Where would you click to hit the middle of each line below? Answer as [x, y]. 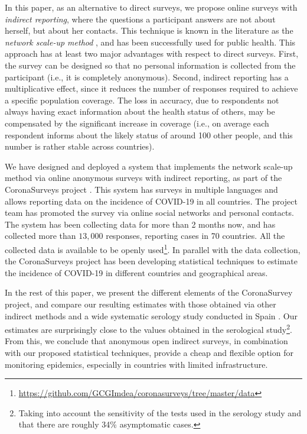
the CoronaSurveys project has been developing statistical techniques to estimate [151, 261]
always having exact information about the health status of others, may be [140, 111]
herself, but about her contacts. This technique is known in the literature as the [149, 30]
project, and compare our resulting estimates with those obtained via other [141, 304]
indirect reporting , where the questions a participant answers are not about [140, 19]
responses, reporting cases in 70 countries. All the [195, 236]
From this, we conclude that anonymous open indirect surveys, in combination [146, 341]
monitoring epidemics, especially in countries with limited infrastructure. [136, 364]
